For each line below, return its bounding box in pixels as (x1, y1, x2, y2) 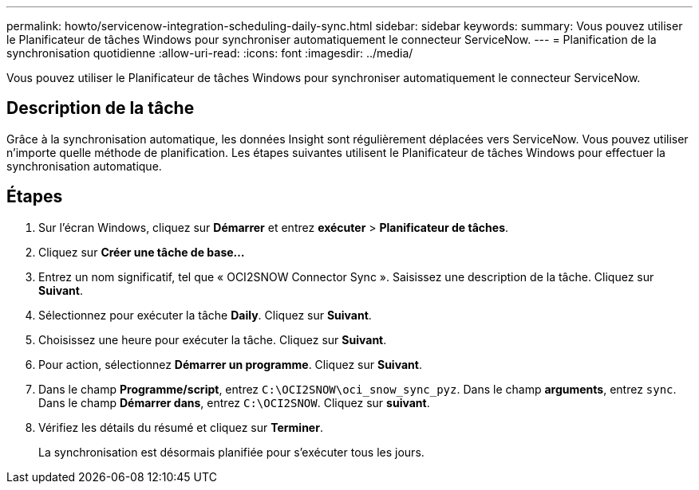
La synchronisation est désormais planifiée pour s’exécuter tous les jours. (38, 445, 425, 459)
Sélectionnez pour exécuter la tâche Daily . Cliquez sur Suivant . (38, 308, 372, 322)
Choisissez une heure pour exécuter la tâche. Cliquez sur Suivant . (38, 332, 387, 347)
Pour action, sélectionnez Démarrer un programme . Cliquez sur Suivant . (38, 357, 422, 371)
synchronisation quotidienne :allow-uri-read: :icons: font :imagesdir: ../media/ (6, 46, 413, 60)
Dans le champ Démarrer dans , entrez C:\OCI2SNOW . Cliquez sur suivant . (38, 395, 430, 410)
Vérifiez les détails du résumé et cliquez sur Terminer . (38, 420, 323, 434)
